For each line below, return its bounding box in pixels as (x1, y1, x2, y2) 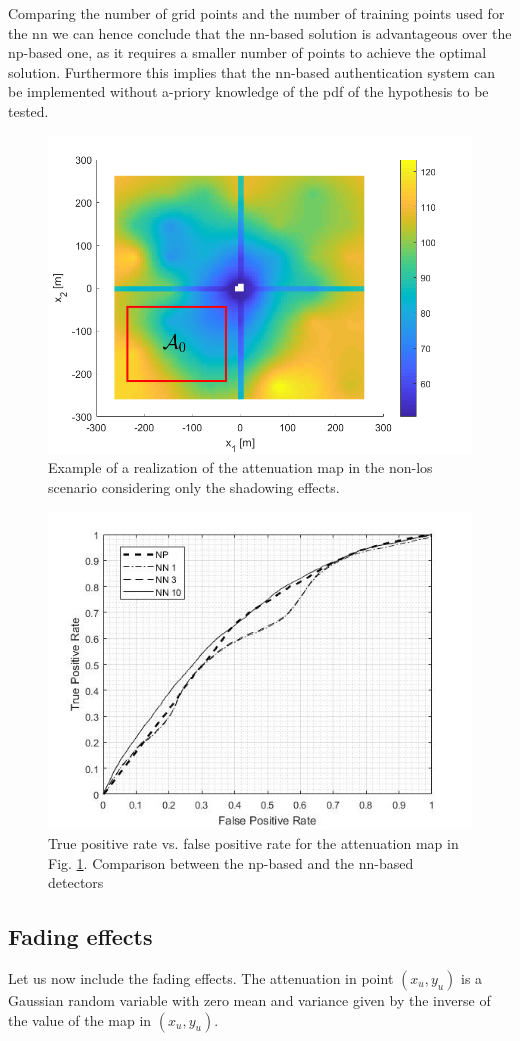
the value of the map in (8, 1009, 152, 1030)
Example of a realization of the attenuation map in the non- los (48, 457, 433, 478)
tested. (8, 100, 49, 121)
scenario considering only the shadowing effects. (48, 476, 340, 497)
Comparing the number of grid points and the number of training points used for (8, 3, 505, 23)
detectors (48, 872, 104, 893)
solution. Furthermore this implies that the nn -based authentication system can (8, 61, 495, 82)
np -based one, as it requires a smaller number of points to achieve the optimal (8, 42, 487, 63)
